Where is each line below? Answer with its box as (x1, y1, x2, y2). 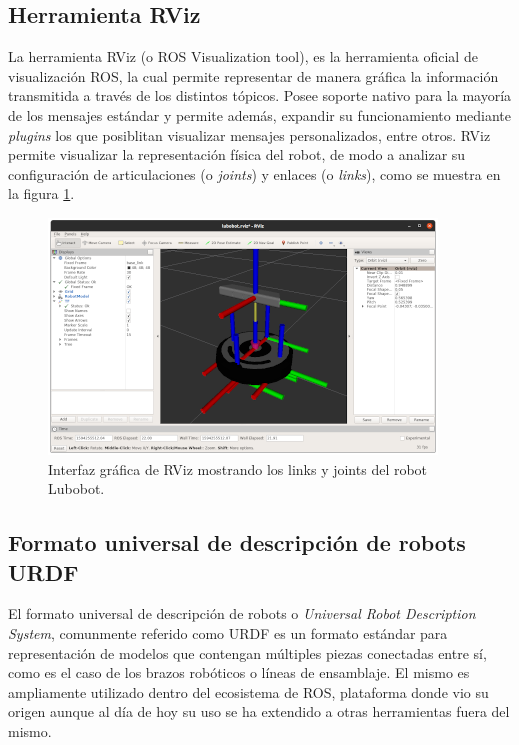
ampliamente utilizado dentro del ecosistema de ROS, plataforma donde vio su (8, 681, 489, 702)
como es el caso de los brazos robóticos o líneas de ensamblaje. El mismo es (8, 662, 470, 683)
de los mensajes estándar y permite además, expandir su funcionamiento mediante (8, 104, 512, 125)
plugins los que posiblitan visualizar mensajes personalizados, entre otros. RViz (8, 124, 491, 145)
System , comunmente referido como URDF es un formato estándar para (8, 622, 448, 643)
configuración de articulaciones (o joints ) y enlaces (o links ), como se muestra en (8, 163, 501, 184)
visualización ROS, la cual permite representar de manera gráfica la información (8, 65, 499, 86)
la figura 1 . (8, 183, 75, 204)
